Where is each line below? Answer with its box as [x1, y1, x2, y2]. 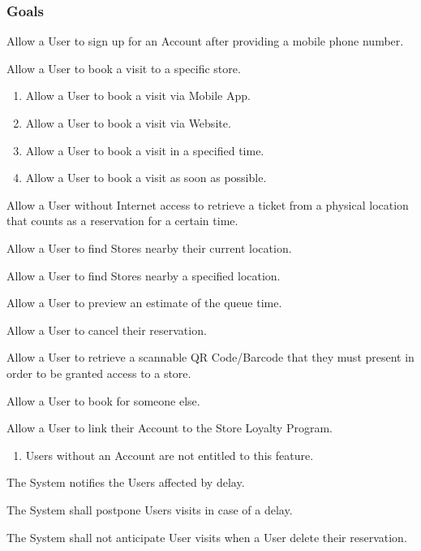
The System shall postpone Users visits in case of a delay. [6, 501, 293, 518]
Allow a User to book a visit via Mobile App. [25, 87, 251, 104]
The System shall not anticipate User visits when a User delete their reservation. [6, 528, 407, 545]
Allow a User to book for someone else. [6, 392, 200, 409]
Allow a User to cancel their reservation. [6, 321, 207, 338]
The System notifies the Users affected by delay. [6, 474, 245, 491]
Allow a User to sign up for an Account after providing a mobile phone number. [6, 33, 404, 50]
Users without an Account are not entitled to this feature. [25, 446, 314, 463]
